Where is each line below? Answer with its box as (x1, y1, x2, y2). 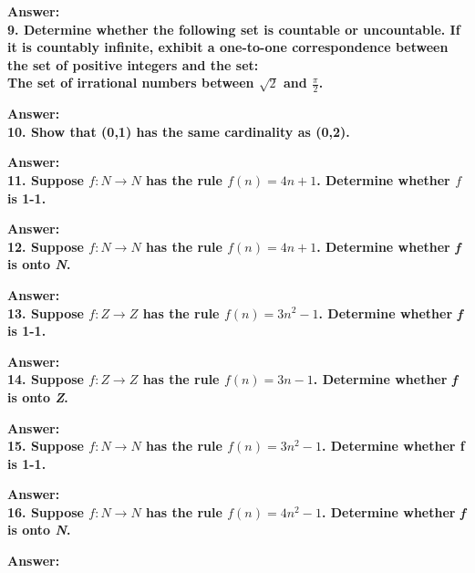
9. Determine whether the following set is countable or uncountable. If (7, 19, 460, 38)
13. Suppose (7, 303, 84, 322)
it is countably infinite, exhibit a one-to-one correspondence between (7, 37, 449, 57)
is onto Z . (7, 387, 68, 406)
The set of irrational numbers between (7, 73, 254, 92)
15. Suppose (7, 436, 84, 455)
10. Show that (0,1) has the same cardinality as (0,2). (7, 121, 350, 141)
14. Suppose (7, 370, 84, 389)
